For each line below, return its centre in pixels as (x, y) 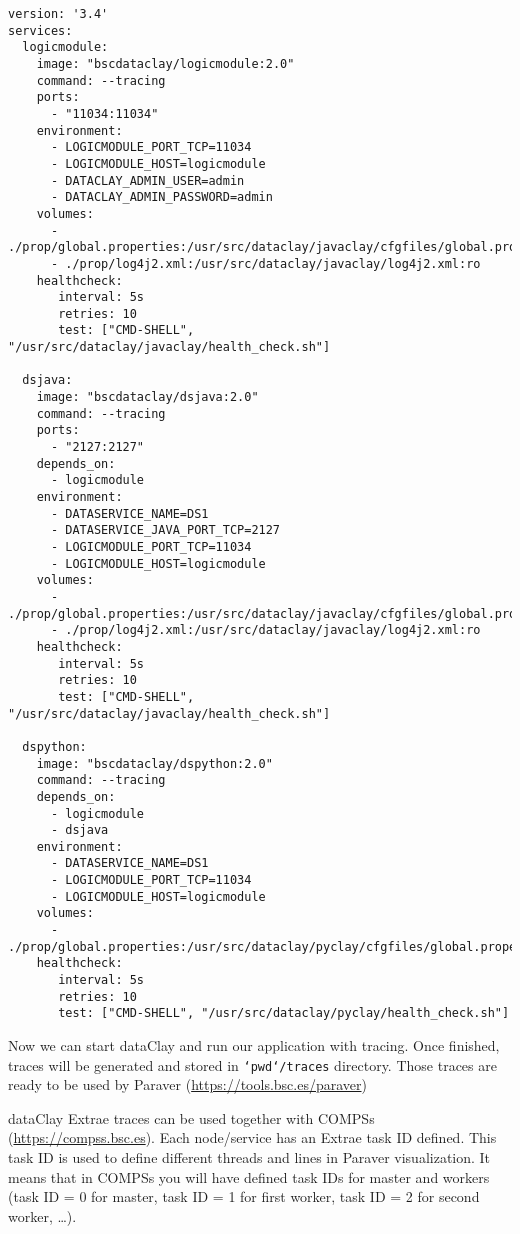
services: (40, 30)
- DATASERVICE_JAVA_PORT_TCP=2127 (165, 530)
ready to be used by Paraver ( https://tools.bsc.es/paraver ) (187, 1084)
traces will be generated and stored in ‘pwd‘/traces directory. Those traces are (252, 1064)
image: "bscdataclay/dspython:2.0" (154, 763)
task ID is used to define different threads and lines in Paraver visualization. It (249, 1157)
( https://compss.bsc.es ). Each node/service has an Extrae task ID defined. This (252, 1137)
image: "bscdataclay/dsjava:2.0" (147, 397)
